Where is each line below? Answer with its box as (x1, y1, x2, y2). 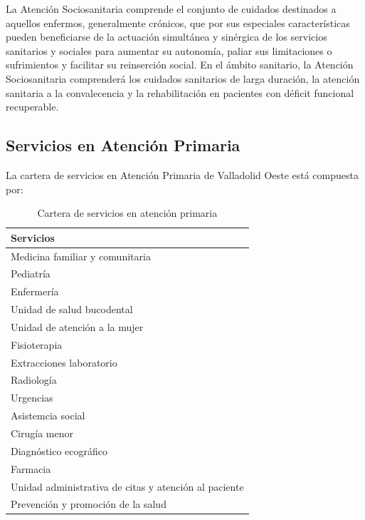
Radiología (11, 372, 57, 387)
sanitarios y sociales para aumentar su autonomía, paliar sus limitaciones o (6, 43, 332, 58)
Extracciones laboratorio (11, 355, 117, 369)
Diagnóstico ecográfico (11, 443, 108, 458)
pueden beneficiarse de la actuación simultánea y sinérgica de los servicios (6, 29, 327, 44)
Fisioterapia (11, 337, 63, 352)
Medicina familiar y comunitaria (11, 248, 151, 263)
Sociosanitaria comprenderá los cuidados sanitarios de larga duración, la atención (6, 71, 360, 86)
